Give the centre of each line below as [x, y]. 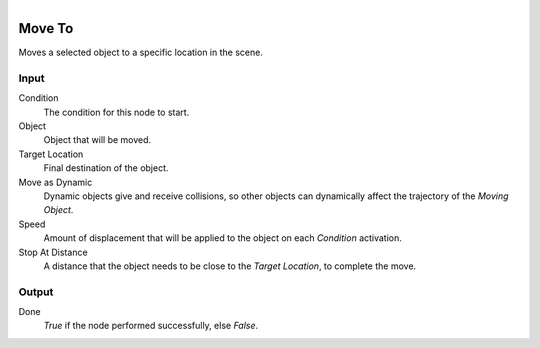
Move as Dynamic [55, 182]
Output [36, 292]
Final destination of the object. [106, 168]
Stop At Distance [53, 252]
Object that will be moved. [97, 140]
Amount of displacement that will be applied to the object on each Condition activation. [222, 238]
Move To [46, 28]
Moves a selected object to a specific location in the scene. [141, 52]
